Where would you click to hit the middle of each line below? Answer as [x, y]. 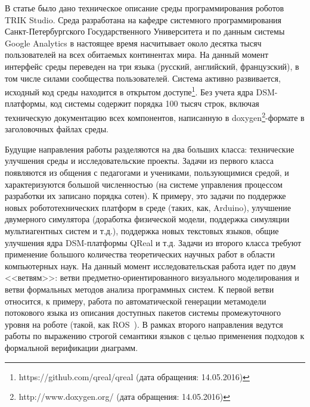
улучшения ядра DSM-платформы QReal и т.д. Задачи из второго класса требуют [153, 242]
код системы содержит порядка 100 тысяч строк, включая [155, 103]
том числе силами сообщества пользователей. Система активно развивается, [143, 78]
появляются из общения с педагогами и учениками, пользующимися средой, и [147, 173]
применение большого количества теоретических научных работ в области [140, 254]
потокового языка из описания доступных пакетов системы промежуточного [143, 313]
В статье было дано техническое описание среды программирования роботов [145, 8]
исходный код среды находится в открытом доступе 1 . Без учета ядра [129, 91]
